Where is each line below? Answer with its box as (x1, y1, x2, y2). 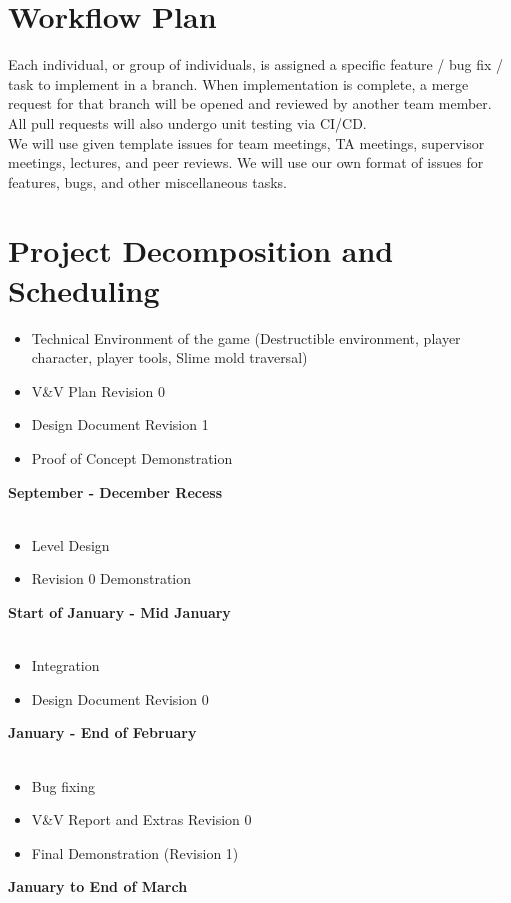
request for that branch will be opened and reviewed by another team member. (8, 93, 492, 114)
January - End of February (8, 722, 197, 743)
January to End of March (8, 876, 188, 897)
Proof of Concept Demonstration (31, 447, 233, 468)
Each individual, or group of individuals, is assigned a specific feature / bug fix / (8, 54, 504, 75)
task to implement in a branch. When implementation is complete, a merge (8, 73, 469, 94)
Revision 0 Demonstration (31, 568, 192, 589)
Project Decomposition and (8, 230, 394, 271)
